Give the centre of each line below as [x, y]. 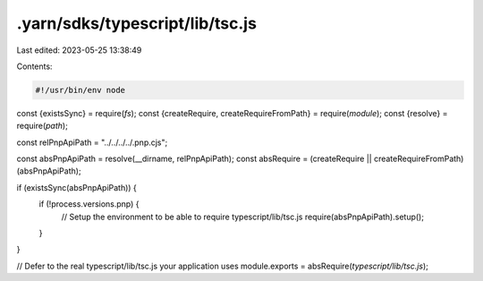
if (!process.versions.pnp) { [89, 204]
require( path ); [42, 126]
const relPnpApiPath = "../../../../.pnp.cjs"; [92, 142]
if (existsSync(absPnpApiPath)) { [77, 187]
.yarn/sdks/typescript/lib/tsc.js [136, 23]
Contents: [34, 66]
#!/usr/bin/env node [80, 90]
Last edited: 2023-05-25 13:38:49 [79, 50]
